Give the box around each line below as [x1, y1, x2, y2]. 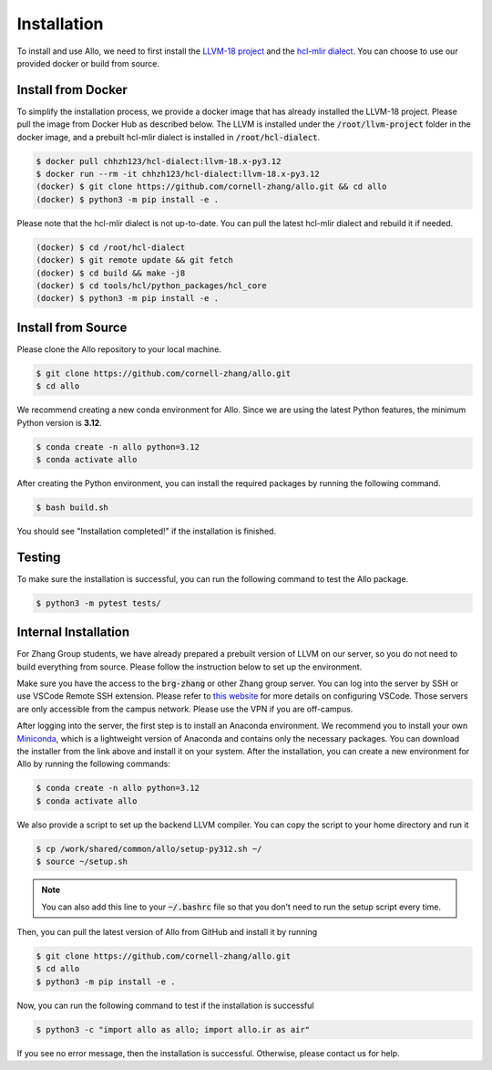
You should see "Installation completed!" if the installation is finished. [16, 525, 277, 536]
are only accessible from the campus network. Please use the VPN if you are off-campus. [16, 703, 354, 714]
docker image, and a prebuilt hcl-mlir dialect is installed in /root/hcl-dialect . [16, 131, 321, 142]
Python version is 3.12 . [16, 417, 102, 428]
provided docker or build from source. [16, 57, 159, 68]
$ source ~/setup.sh [36, 857, 128, 867]
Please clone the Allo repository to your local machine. [16, 343, 222, 355]
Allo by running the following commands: [16, 758, 170, 770]
